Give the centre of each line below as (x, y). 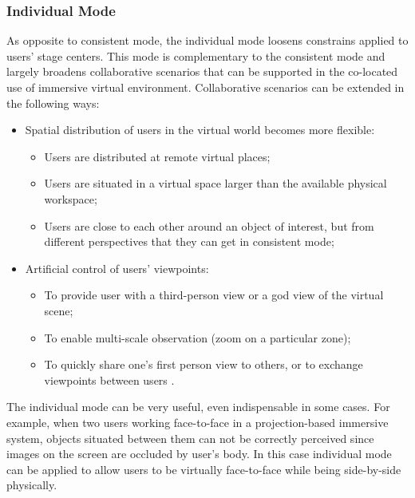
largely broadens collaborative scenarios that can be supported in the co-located (202, 71)
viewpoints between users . (109, 379)
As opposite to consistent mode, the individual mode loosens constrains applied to (207, 40)
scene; (59, 310)
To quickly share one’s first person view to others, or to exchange (204, 364)
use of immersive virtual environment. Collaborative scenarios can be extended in (206, 87)
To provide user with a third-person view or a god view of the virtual (214, 295)
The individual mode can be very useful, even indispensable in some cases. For (198, 407)
